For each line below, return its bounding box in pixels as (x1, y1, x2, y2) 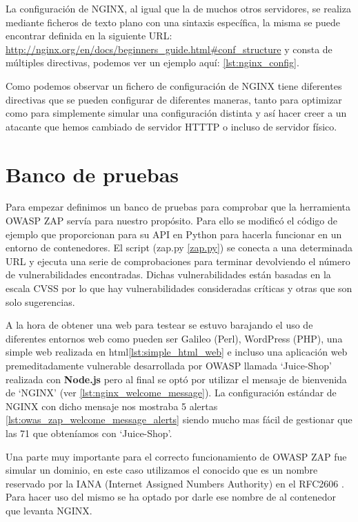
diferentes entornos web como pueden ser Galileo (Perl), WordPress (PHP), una (6, 331, 343, 345)
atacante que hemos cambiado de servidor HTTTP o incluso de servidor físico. (6, 119, 337, 133)
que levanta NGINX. (6, 503, 92, 517)
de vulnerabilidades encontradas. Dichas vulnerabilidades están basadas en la (6, 267, 331, 282)
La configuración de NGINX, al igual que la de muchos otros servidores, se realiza (6, 1, 351, 15)
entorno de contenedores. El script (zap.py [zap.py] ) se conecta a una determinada (6, 240, 353, 255)
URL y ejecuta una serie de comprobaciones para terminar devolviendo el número (6, 253, 350, 268)
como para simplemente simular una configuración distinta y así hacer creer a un (6, 106, 347, 120)
